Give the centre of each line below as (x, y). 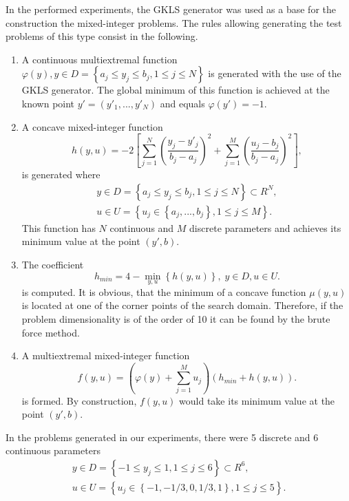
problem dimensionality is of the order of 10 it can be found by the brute (176, 319)
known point (48, 103)
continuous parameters (53, 450)
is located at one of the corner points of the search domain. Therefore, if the (182, 305)
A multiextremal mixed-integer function (106, 355)
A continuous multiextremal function (99, 59)
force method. (51, 332)
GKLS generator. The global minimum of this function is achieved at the (176, 90)
